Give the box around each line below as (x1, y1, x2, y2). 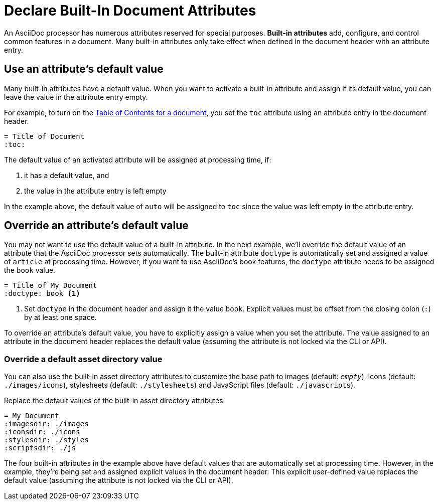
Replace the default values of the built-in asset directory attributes (4, 396, 223, 405)
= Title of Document (4, 132, 85, 140)
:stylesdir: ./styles (4, 436, 89, 444)
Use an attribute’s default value (4, 63, 164, 76)
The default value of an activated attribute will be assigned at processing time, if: (4, 155, 271, 164)
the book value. (4, 266, 56, 275)
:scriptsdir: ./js (4, 444, 76, 452)
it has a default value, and (24, 171, 109, 180)
